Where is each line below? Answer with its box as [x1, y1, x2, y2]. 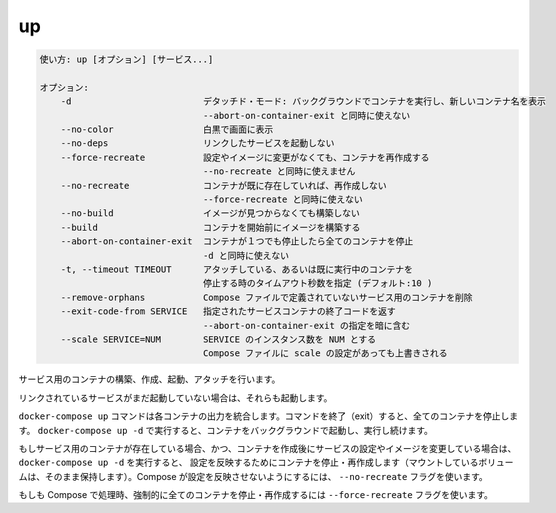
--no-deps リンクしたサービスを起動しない [60, 138, 335, 149]
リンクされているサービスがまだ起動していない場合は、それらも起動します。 [18, 391, 333, 404]
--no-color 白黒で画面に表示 [60, 124, 274, 135]
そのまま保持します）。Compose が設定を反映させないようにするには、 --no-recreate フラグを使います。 [44, 470, 489, 482]
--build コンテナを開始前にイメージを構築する [60, 221, 361, 233]
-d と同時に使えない [202, 250, 290, 261]
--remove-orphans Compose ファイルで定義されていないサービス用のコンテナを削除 [60, 291, 473, 303]
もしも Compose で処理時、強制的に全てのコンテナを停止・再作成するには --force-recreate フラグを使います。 [18, 489, 494, 501]
